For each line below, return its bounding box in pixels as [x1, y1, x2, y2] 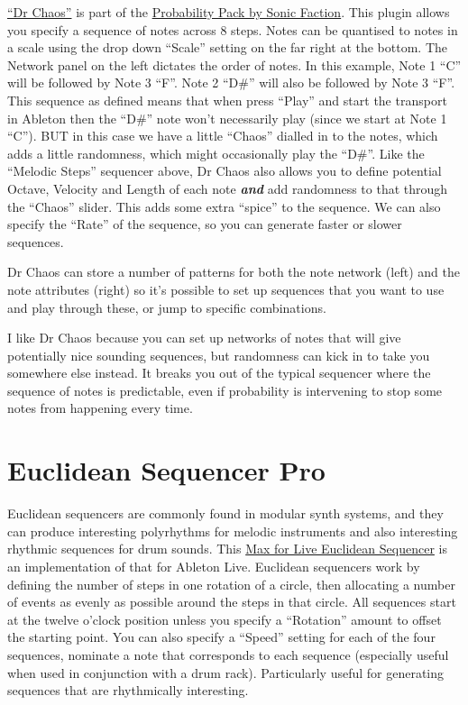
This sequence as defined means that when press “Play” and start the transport [7, 90, 447, 109]
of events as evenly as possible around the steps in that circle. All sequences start [7, 592, 456, 611]
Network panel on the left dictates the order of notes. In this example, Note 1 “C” [7, 55, 462, 74]
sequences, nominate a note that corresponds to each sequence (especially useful [7, 645, 449, 664]
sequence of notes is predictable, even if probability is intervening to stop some [7, 380, 443, 399]
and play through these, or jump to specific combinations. [7, 298, 326, 316]
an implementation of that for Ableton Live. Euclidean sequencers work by [7, 556, 420, 575]
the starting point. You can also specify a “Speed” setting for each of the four [7, 627, 436, 646]
